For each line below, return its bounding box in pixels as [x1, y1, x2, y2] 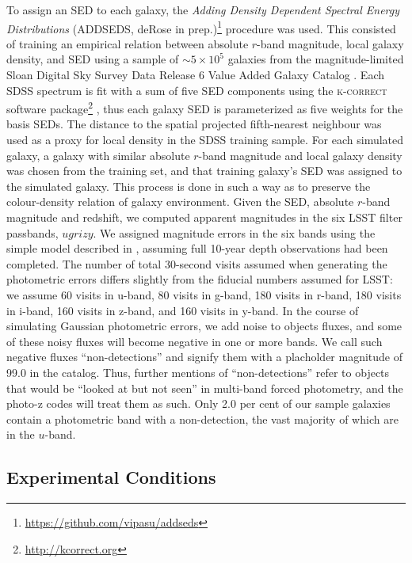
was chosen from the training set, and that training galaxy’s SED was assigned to [6, 162, 402, 179]
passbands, [6, 224, 59, 241]
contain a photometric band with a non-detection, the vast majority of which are [6, 410, 399, 427]
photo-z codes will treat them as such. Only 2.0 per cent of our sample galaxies [6, 395, 391, 412]
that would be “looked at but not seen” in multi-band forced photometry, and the [6, 379, 403, 396]
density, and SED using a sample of [6, 51, 179, 67]
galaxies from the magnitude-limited [227, 51, 404, 67]
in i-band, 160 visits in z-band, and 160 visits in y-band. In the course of [6, 302, 359, 318]
